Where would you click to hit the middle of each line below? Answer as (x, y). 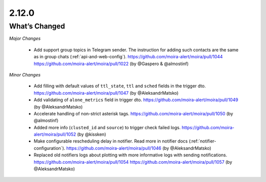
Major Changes (25, 38)
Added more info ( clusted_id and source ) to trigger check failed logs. (107, 127)
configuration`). (50, 148)
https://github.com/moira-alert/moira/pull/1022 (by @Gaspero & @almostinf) (111, 64)
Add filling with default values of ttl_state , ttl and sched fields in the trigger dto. (120, 86)
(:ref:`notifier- (202, 141)
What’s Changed (37, 26)
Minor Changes (25, 74)
